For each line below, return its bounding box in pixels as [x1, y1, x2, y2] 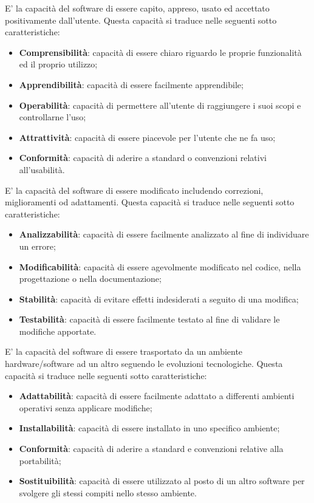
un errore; [19, 239, 56, 252]
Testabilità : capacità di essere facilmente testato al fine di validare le [19, 313, 280, 326]
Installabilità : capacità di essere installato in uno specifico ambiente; [19, 422, 280, 434]
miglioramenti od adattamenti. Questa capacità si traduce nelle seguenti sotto [5, 196, 295, 208]
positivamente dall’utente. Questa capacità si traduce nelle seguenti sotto [5, 13, 277, 26]
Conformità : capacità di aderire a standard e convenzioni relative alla [19, 442, 284, 455]
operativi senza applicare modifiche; [19, 401, 152, 414]
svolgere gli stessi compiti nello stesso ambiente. [19, 486, 197, 499]
